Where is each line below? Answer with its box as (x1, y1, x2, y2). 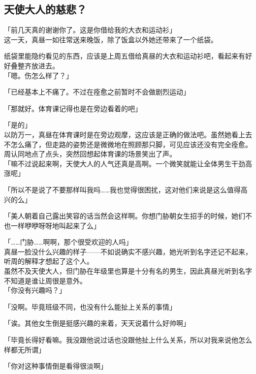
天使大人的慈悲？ (4, 1, 87, 17)
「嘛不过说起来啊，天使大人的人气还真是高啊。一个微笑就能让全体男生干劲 (4, 158, 245, 168)
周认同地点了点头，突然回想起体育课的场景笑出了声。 (4, 149, 176, 159)
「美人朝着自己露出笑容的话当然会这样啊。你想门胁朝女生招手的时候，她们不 (4, 211, 252, 221)
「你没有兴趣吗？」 (4, 285, 66, 295)
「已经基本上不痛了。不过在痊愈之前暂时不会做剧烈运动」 (4, 87, 190, 97)
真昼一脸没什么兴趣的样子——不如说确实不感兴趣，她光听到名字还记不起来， (4, 246, 252, 256)
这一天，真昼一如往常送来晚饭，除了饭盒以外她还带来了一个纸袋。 (4, 34, 218, 44)
